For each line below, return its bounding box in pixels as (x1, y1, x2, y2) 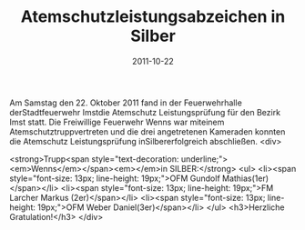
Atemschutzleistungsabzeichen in (20, 6, 286, 27)
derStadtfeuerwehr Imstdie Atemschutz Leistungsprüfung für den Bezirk (9, 106, 280, 117)
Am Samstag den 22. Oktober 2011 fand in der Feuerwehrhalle (9, 97, 243, 108)
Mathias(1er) (221, 173, 269, 184)
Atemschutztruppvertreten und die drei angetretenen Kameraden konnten (9, 125, 286, 137)
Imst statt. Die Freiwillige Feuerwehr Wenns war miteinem (9, 116, 225, 127)
